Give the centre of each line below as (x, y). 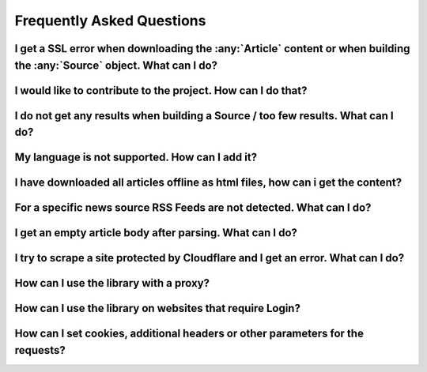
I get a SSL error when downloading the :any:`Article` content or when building (212, 49)
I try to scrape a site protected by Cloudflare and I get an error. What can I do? (210, 258)
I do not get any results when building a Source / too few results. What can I (204, 116)
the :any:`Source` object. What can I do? (116, 65)
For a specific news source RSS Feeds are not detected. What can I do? (193, 208)
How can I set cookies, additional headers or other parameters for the (189, 334)
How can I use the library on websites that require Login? (157, 308)
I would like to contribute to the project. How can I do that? (161, 90)
